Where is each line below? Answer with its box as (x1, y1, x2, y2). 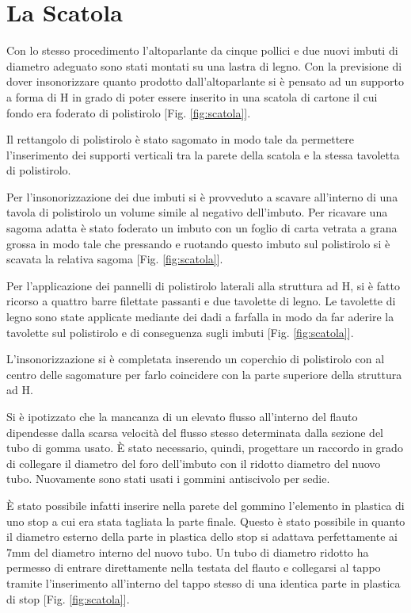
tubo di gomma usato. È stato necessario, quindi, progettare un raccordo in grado (6, 439, 403, 456)
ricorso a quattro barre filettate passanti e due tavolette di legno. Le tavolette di (6, 293, 396, 309)
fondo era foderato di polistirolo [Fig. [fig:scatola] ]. (6, 104, 251, 121)
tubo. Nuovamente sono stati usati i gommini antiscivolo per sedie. (6, 470, 330, 487)
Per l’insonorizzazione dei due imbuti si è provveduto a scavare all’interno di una (6, 188, 398, 205)
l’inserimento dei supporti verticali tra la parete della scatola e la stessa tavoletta (6, 146, 400, 163)
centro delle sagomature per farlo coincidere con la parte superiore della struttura (6, 366, 402, 382)
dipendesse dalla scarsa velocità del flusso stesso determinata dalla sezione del (6, 423, 384, 440)
